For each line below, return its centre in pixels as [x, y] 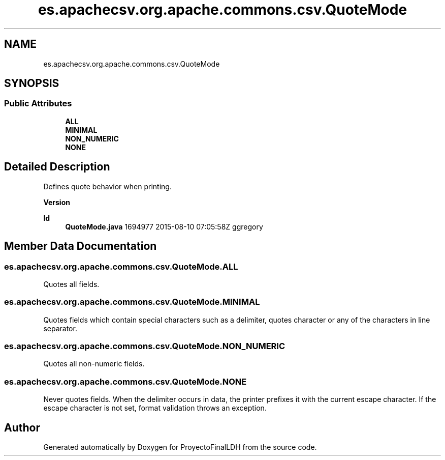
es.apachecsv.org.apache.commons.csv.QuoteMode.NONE [125, 381]
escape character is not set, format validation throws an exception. [155, 408]
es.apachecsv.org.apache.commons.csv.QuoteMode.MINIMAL [132, 302]
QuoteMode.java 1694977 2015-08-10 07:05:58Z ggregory [164, 226]
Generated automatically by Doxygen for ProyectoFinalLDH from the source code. [180, 447]
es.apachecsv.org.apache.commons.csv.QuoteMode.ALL [121, 266]
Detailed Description [57, 167]
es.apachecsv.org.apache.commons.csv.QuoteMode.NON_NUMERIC [145, 346]
